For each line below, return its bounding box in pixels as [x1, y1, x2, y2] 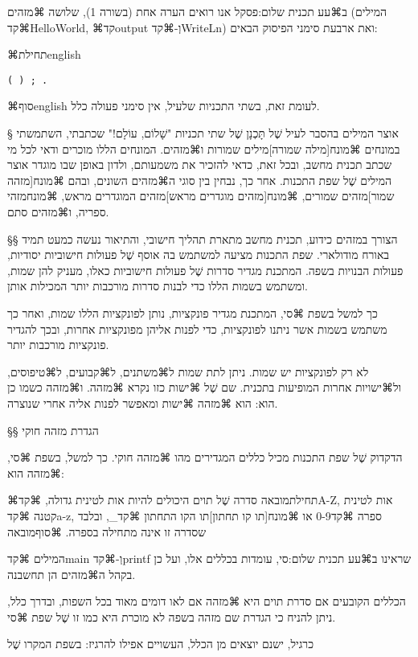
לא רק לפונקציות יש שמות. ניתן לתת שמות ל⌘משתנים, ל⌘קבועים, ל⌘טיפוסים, [7, 363, 369, 380]
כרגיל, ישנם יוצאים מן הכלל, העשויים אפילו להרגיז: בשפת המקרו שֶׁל [7, 635, 314, 652]
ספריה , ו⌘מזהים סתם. [7, 203, 109, 220]
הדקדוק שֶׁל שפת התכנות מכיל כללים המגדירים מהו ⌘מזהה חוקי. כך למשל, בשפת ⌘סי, [7, 449, 403, 466]
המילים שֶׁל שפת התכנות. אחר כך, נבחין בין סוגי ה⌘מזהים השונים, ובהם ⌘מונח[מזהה [7, 171, 392, 188]
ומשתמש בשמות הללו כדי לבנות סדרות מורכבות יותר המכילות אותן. [7, 277, 308, 294]
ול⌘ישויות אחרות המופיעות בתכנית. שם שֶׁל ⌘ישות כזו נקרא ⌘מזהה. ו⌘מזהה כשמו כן [7, 379, 402, 396]
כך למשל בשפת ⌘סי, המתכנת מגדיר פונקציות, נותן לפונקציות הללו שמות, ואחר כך [7, 304, 378, 321]
